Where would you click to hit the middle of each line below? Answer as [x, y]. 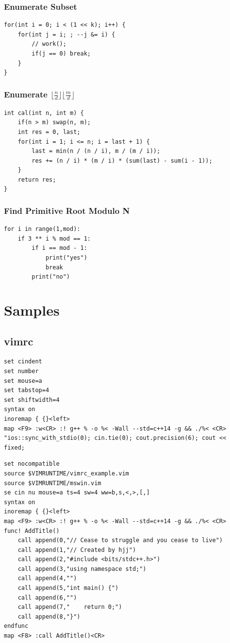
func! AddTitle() [32, 531]
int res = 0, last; [49, 132]
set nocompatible [32, 464]
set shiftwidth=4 [32, 400]
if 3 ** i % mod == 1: [54, 238]
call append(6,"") [47, 597]
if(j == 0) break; [61, 54]
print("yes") [66, 258]
